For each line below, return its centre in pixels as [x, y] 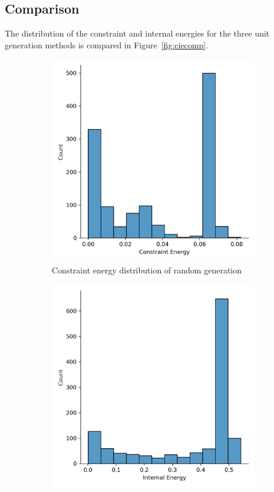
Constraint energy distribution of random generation [147, 270]
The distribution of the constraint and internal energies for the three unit [137, 33]
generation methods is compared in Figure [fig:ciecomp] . [107, 44]
